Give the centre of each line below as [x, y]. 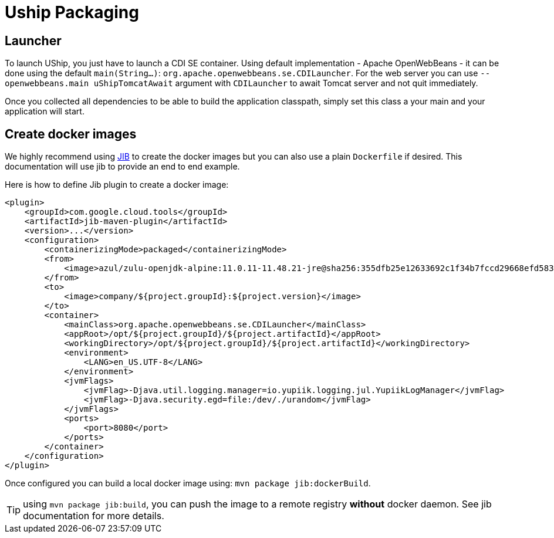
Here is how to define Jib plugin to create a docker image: [117, 185]
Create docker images [71, 134]
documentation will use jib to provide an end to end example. [122, 167]
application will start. [45, 111]
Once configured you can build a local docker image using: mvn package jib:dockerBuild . [188, 483]
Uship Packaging [72, 12]
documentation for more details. [94, 516]
